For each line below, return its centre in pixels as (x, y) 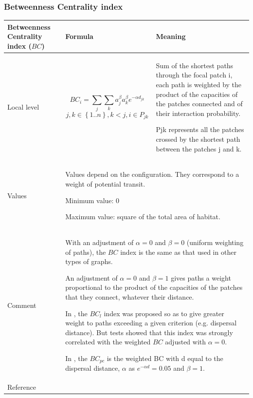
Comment (22, 305)
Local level (23, 107)
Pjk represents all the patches (200, 129)
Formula (79, 36)
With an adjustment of (99, 242)
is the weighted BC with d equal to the (165, 358)
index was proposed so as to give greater (164, 313)
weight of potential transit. (105, 183)
